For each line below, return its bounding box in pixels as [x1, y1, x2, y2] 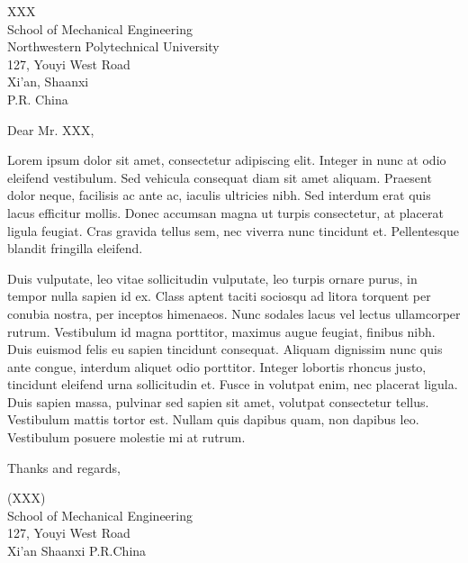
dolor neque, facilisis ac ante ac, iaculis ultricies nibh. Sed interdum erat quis [7, 186, 431, 204]
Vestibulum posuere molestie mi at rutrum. [7, 428, 246, 447]
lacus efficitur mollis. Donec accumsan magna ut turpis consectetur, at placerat [7, 203, 444, 222]
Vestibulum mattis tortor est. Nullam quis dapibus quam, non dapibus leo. [7, 410, 419, 429]
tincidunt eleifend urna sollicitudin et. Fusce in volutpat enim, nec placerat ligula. [7, 375, 458, 394]
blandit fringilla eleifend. [7, 239, 143, 258]
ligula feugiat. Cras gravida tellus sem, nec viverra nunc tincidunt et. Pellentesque [7, 221, 459, 240]
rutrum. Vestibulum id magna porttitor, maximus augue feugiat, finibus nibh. [7, 322, 436, 341]
